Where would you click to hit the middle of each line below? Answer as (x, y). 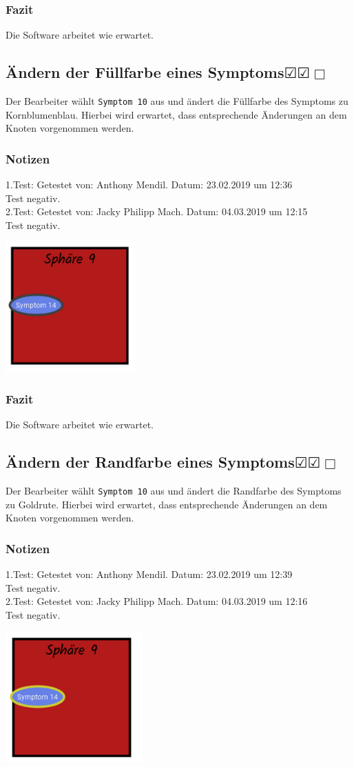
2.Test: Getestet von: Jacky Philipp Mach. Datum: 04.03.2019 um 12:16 (157, 601)
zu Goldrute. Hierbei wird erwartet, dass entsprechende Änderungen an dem (167, 504)
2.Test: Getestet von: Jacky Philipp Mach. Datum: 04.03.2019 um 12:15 (157, 211)
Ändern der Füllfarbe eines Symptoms (145, 72)
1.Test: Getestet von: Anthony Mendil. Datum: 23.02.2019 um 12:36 (149, 185)
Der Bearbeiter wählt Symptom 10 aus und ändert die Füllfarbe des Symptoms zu (177, 101)
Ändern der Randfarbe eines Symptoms (150, 462)
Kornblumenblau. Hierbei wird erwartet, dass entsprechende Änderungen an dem (176, 114)
